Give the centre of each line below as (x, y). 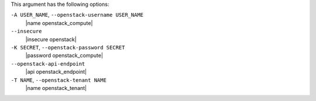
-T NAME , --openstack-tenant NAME (59, 80)
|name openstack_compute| (59, 23)
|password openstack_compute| (64, 56)
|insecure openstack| (51, 39)
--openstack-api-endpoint (48, 64)
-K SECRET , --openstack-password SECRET (68, 47)
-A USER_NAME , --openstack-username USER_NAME (77, 15)
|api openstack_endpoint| (56, 72)
